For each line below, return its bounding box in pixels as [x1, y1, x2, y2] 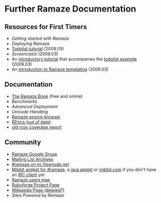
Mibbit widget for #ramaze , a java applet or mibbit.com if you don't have [11, 166, 157, 172]
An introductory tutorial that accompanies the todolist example [11, 56, 137, 62]
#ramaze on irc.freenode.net [11, 161, 69, 167]
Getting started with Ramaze [11, 35, 70, 41]
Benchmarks [11, 98, 37, 104]
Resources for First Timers [4, 23, 87, 31]
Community [4, 138, 41, 146]
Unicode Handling [11, 109, 48, 114]
